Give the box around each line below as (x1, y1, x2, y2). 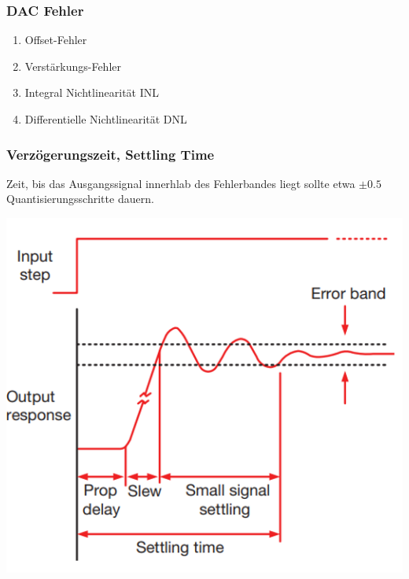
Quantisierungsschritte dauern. (6, 190, 154, 207)
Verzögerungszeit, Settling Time (6, 144, 215, 164)
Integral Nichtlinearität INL (24, 84, 160, 101)
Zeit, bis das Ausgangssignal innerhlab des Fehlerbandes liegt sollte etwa (6, 175, 356, 191)
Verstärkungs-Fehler (24, 57, 122, 74)
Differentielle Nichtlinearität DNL (24, 111, 187, 127)
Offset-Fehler (24, 31, 87, 48)
